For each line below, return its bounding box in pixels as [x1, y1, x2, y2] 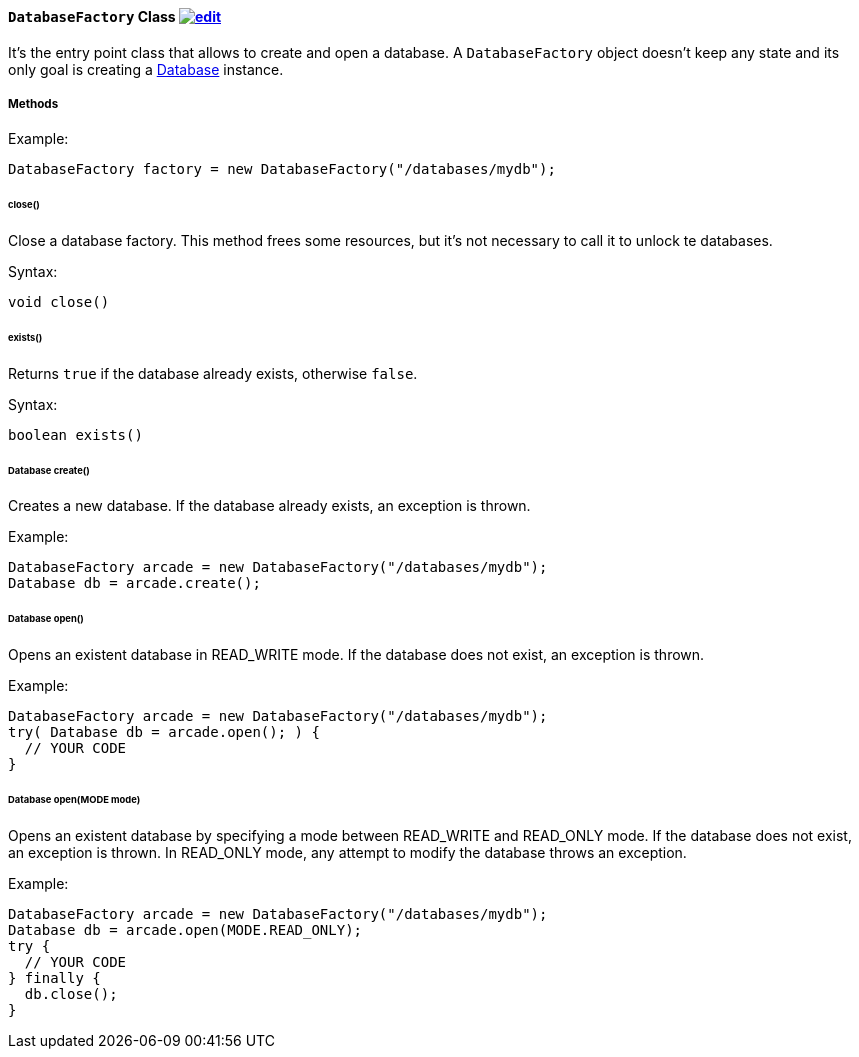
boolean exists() [8, 426, 143, 443]
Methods [8, 97, 59, 111]
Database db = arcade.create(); [8, 575, 261, 592]
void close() [8, 294, 110, 311]
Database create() [8, 464, 90, 476]
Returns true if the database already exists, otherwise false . [8, 364, 418, 382]
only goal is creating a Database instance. [8, 60, 284, 78]
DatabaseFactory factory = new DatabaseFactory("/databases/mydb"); [8, 161, 556, 178]
